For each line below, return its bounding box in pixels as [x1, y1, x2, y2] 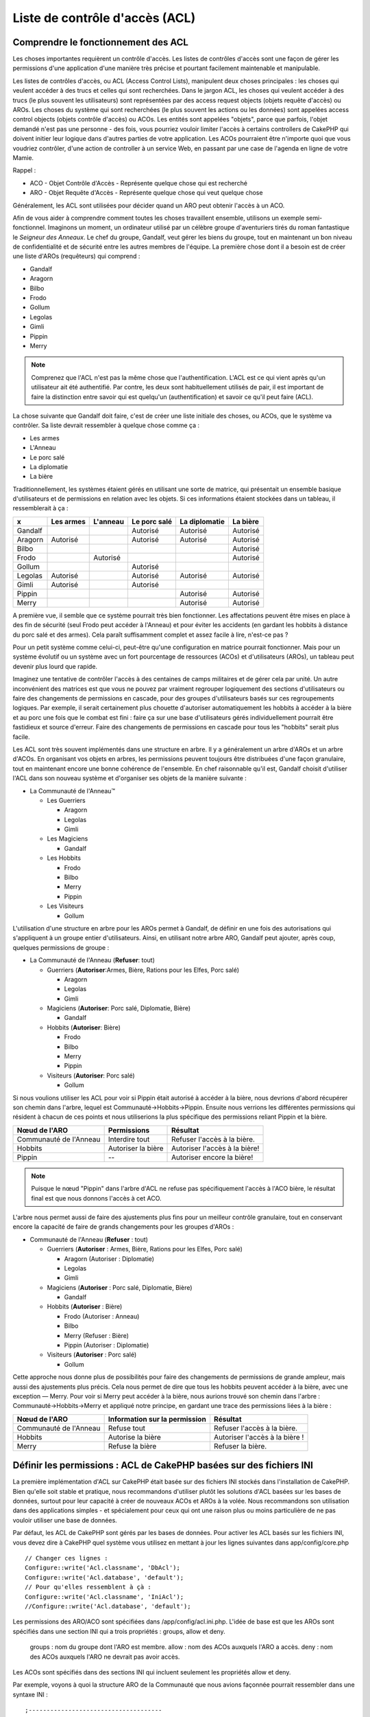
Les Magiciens [47, 834, 88, 843]
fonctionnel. [12, 223, 47, 231]
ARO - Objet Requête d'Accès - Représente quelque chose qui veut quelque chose [29, 189, 263, 197]
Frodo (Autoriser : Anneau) [64, 1312, 140, 1320]
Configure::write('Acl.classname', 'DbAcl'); [25, 1564, 181, 1572]
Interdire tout [108, 1134, 150, 1144]
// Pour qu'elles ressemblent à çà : [25, 1583, 152, 1591]
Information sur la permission [108, 1414, 207, 1424]
